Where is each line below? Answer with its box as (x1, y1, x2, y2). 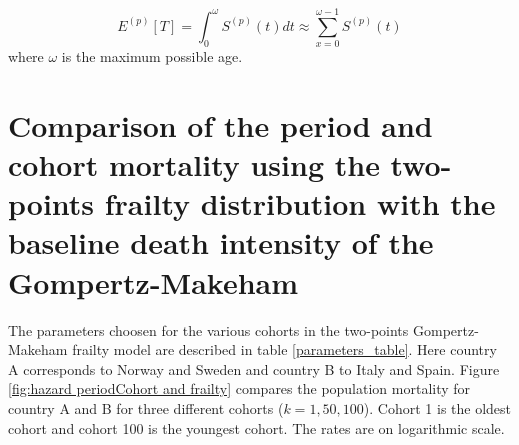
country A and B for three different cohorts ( (8, 397, 284, 418)
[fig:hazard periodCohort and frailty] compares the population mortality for (8, 378, 471, 399)
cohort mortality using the (8, 144, 380, 185)
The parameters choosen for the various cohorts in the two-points (8, 319, 409, 340)
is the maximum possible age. (61, 46, 243, 67)
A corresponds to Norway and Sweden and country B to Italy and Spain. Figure (8, 358, 500, 379)
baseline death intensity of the (8, 222, 434, 263)
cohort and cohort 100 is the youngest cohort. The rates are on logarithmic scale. (8, 417, 505, 438)
